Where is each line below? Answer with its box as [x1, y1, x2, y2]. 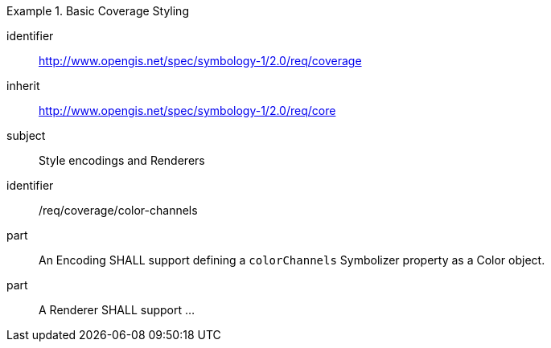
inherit [6, 79, 40, 92]
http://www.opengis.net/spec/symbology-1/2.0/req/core [39, 104, 336, 117]
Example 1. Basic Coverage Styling [6, 4, 189, 18]
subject [6, 129, 46, 142]
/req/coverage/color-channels [39, 203, 198, 217]
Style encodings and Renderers [39, 154, 205, 167]
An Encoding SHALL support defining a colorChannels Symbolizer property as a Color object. [39, 253, 545, 267]
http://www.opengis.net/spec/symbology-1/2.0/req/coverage [39, 54, 362, 68]
